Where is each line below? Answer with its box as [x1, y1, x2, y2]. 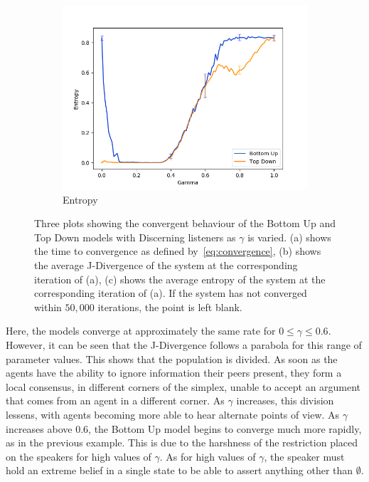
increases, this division [236, 393, 334, 408]
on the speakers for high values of [6, 449, 151, 463]
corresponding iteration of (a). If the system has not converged [34, 285, 307, 300]
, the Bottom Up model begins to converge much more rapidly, [88, 421, 362, 436]
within [34, 299, 62, 314]
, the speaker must [264, 449, 345, 463]
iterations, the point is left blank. [97, 299, 242, 314]
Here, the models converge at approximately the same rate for [6, 323, 276, 338]
